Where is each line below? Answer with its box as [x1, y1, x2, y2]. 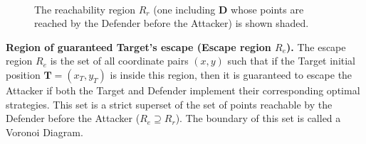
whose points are [231, 1, 304, 16]
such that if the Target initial [227, 53, 356, 68]
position [6, 67, 41, 82]
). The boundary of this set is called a [175, 111, 341, 126]
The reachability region [34, 1, 136, 16]
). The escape [286, 39, 346, 54]
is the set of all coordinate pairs [50, 53, 189, 68]
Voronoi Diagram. [6, 124, 83, 139]
